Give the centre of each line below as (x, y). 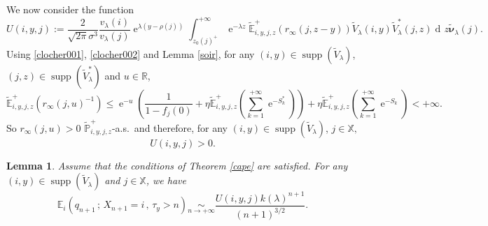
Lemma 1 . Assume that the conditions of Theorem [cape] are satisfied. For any (177, 165)
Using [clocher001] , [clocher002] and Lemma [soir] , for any (131, 53)
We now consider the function (70, 9)
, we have (166, 180)
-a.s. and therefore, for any (170, 127)
